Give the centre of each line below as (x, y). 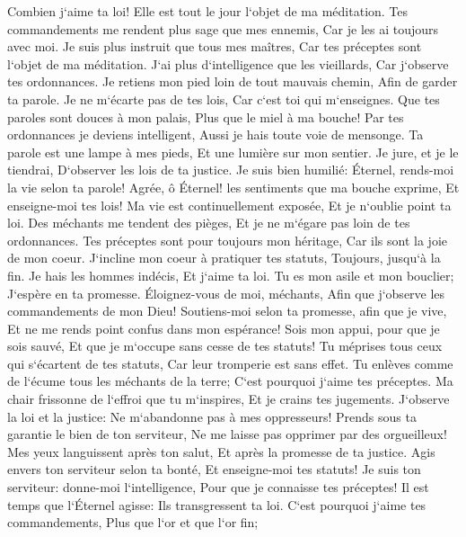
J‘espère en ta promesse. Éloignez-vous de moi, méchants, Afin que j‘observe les (226, 293)
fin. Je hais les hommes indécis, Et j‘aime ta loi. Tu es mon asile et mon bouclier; (231, 275)
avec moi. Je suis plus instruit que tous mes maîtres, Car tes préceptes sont (215, 46)
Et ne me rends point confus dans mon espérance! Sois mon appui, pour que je (224, 328)
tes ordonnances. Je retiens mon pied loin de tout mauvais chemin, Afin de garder (233, 81)
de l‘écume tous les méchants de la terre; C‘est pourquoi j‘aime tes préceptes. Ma (230, 381)
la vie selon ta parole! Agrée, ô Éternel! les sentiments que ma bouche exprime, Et (233, 187)
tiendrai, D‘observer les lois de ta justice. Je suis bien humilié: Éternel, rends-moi (231, 170)
